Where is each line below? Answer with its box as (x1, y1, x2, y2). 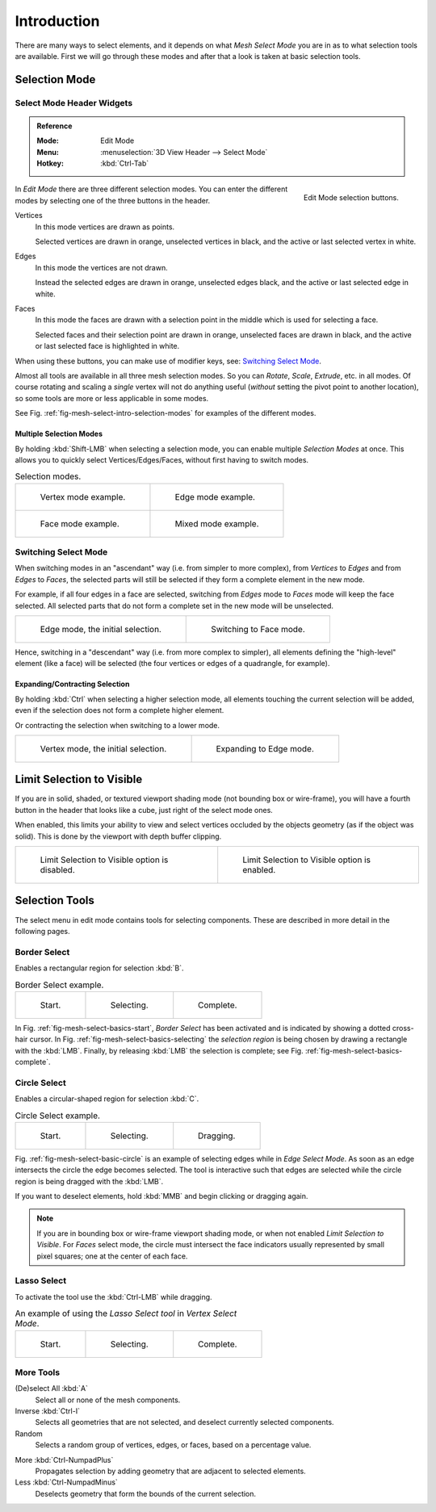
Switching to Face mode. (211, 623, 306, 635)
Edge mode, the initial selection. (40, 623, 161, 635)
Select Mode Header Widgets (15, 97, 133, 108)
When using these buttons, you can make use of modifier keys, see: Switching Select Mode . (15, 356, 322, 366)
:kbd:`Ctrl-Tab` (100, 158, 149, 169)
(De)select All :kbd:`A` (15, 1384, 89, 1393)
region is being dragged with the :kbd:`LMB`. (15, 1176, 164, 1186)
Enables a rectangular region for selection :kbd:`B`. (15, 963, 185, 973)
